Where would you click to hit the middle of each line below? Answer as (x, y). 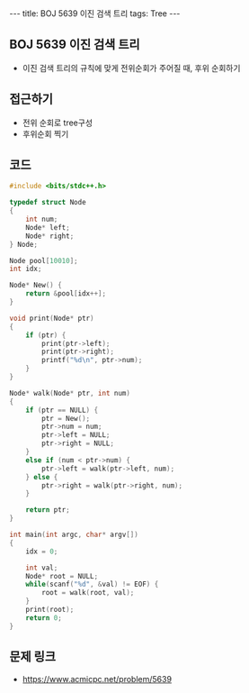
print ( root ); (50, 610)
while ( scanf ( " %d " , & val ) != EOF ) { (92, 584)
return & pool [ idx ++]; (66, 294)
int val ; (42, 568)
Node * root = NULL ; (62, 576)
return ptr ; (48, 510)
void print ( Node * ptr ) (52, 318)
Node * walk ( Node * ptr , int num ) (70, 393)
